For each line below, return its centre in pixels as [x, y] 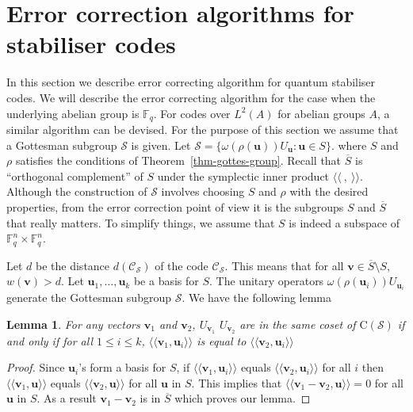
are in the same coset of [298, 324]
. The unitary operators [267, 281]
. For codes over [192, 113]
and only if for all [50, 340]
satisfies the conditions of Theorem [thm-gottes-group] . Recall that [178, 160]
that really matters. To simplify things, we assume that [141, 222]
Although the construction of [77, 191]
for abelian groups [321, 113]
